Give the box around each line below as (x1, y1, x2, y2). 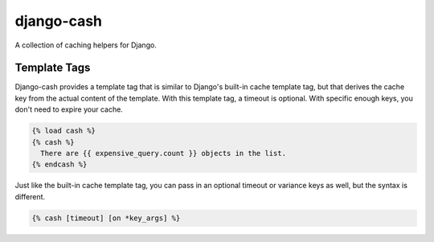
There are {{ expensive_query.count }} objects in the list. (40, 149, 287, 158)
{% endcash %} (31, 160, 88, 169)
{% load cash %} (31, 126, 96, 136)
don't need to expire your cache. (14, 105, 124, 114)
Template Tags (14, 61, 91, 75)
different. (14, 191, 46, 201)
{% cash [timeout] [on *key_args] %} (31, 213, 181, 223)
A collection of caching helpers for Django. (14, 40, 157, 50)
